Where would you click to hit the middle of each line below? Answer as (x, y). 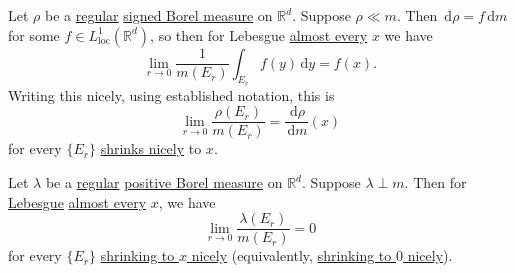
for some (34, 34)
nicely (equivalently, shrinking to (291, 255)
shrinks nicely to (151, 148)
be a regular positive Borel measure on (164, 182)
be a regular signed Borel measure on (158, 15)
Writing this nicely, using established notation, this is (171, 94)
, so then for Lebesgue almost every (259, 34)
